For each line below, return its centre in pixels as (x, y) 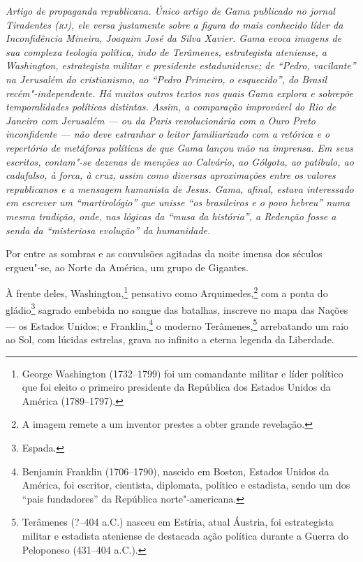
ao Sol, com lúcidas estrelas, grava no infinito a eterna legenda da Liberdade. (170, 339)
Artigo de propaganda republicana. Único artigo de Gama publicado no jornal (170, 10)
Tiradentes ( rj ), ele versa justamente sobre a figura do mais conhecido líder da (175, 24)
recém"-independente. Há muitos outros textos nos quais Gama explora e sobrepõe (179, 93)
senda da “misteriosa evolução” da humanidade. (108, 230)
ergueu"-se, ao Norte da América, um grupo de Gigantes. (127, 267)
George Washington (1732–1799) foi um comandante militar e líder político (183, 373)
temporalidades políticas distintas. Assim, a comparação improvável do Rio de (171, 107)
